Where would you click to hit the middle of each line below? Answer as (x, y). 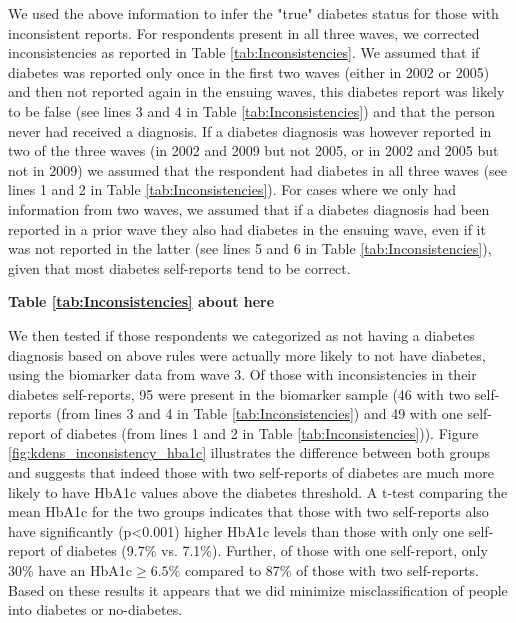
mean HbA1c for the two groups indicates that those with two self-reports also (248, 511)
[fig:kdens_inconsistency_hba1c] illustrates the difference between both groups (249, 452)
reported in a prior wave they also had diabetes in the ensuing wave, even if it (247, 228)
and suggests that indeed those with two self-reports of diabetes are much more (251, 472)
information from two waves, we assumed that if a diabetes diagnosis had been (249, 208)
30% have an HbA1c (70, 570)
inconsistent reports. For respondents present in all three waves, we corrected (244, 32)
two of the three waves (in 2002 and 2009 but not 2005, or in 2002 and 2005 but (253, 150)
